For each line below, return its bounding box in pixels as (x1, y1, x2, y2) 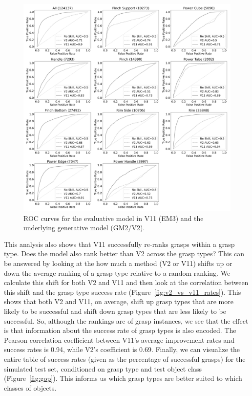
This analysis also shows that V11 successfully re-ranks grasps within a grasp (4, 239, 235, 249)
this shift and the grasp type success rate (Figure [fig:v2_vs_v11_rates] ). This (4, 286, 241, 297)
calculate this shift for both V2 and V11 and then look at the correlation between (4, 277, 249, 287)
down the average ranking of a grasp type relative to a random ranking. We (4, 267, 231, 278)
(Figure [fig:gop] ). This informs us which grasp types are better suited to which (4, 373, 242, 383)
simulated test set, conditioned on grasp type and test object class (4, 363, 202, 374)
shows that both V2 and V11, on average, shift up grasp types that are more (4, 296, 233, 307)
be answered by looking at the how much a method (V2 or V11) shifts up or (4, 258, 232, 268)
